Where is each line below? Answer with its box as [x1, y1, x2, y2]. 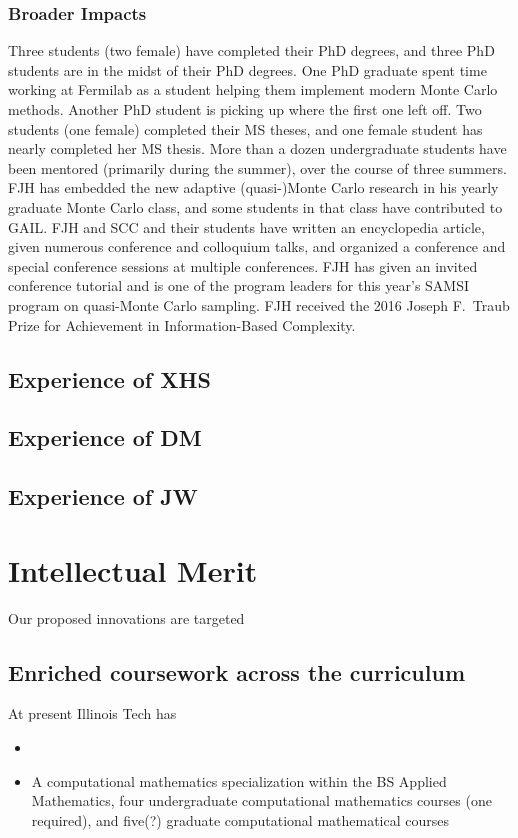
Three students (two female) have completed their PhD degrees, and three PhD [8, 40, 495, 61]
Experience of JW [8, 481, 198, 512]
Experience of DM [8, 422, 202, 453]
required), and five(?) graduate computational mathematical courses [31, 809, 450, 830]
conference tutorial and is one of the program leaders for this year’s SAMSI [8, 275, 470, 296]
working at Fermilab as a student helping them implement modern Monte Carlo [8, 79, 498, 100]
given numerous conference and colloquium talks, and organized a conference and [8, 236, 506, 257]
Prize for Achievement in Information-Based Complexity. [8, 314, 356, 335]
